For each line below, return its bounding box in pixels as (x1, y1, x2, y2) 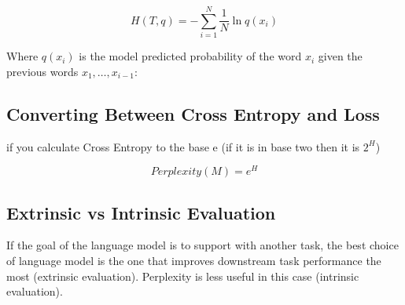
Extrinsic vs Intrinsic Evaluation (6, 200, 276, 224)
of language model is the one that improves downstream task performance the (6, 252, 381, 268)
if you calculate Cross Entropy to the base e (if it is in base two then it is (6, 138, 360, 154)
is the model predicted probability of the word (79, 48, 302, 64)
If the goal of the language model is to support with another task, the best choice (6, 237, 399, 253)
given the (318, 48, 363, 64)
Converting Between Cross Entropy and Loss (6, 101, 380, 125)
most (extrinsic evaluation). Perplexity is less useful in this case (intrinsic (6, 267, 359, 284)
